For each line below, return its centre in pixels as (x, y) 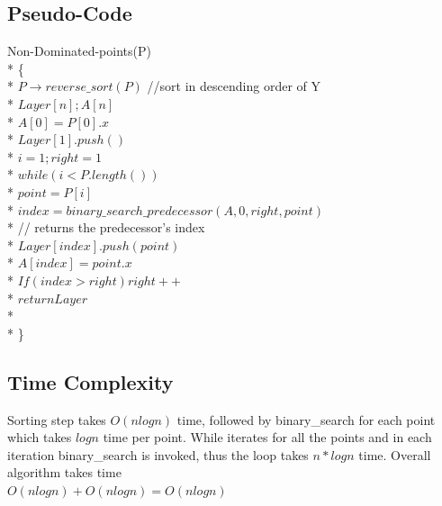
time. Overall (395, 454)
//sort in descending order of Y (234, 86)
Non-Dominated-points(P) (79, 51)
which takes (40, 437)
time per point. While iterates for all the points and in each (267, 437)
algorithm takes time (64, 472)
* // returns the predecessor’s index (106, 227)
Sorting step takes (57, 419)
